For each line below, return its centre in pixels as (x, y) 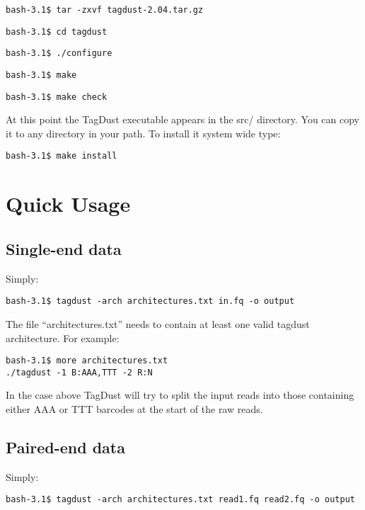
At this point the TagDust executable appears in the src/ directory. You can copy (182, 119)
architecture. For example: (63, 338)
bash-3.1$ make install (62, 156)
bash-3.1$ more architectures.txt (87, 361)
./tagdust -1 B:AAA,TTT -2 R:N (79, 372)
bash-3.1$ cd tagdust (57, 32)
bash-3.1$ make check (57, 97)
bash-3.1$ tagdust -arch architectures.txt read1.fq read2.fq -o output (180, 500)
